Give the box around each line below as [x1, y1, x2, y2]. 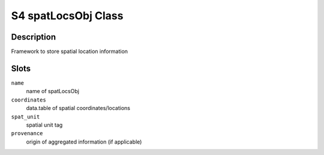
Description [11, 32, 56, 42]
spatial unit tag [26, 121, 63, 129]
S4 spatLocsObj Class [11, 9, 124, 22]
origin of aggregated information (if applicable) [26, 138, 142, 145]
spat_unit [11, 113, 40, 120]
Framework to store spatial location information [11, 48, 128, 55]
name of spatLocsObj [26, 88, 79, 95]
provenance [11, 130, 43, 137]
